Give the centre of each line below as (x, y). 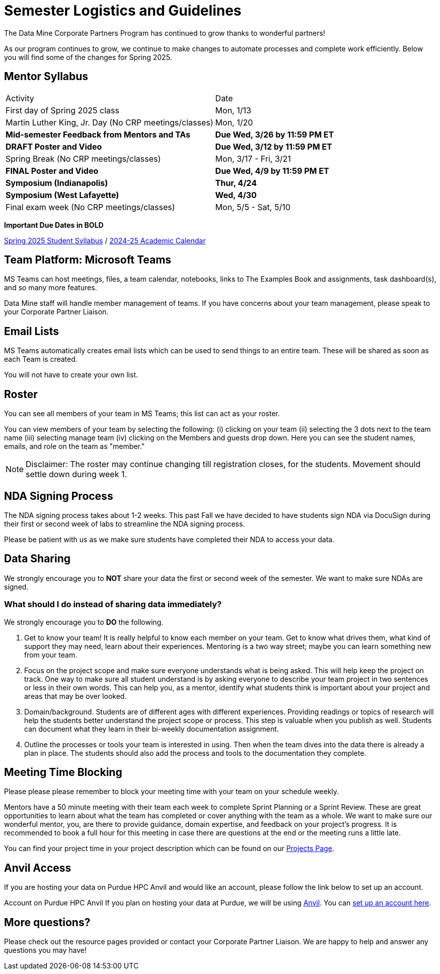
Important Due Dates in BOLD (54, 225)
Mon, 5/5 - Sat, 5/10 (253, 207)
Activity (20, 98)
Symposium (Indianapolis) (57, 183)
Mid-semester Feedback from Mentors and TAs (98, 134)
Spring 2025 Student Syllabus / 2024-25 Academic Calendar (105, 240)
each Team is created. (41, 359)
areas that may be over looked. (76, 696)
